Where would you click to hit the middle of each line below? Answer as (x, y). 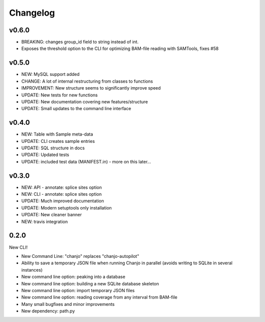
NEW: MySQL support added (51, 74)
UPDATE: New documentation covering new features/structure (85, 102)
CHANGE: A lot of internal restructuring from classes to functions (87, 81)
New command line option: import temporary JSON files (78, 290)
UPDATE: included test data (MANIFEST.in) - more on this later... (86, 161)
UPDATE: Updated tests (45, 155)
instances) (32, 270)
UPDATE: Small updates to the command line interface (76, 109)
